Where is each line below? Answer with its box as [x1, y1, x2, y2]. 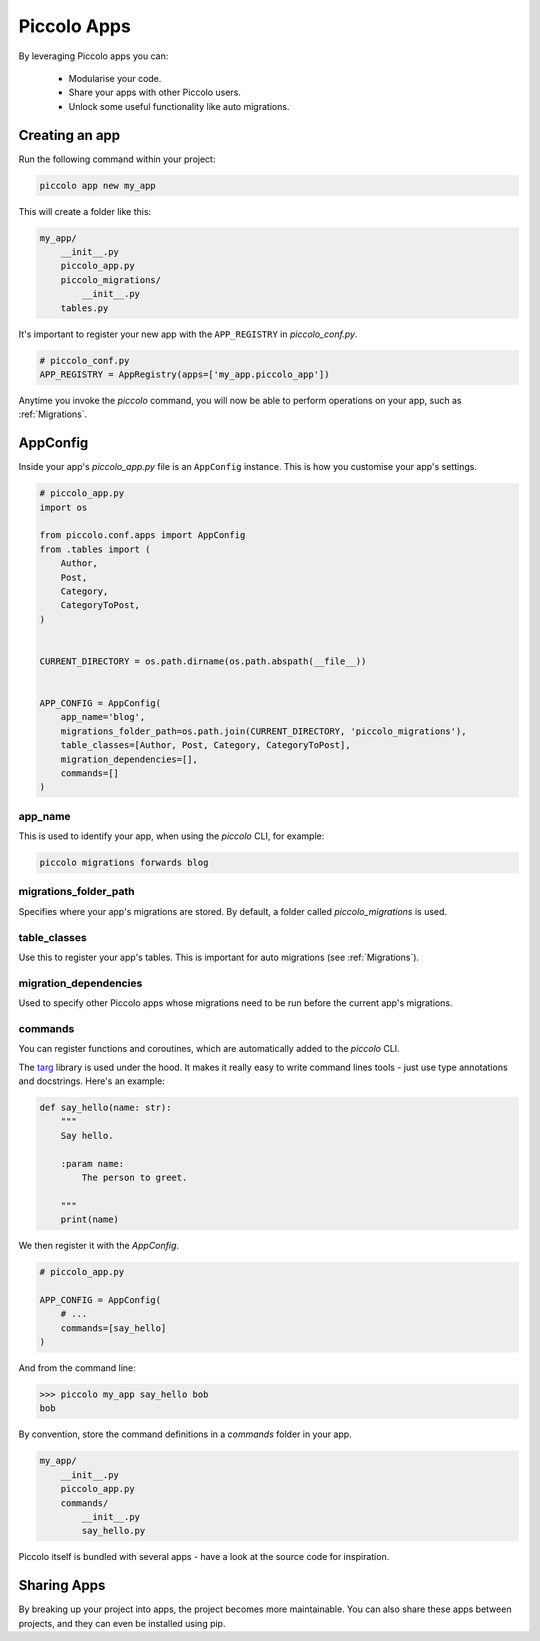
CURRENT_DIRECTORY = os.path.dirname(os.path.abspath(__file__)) [39, 655, 367, 667]
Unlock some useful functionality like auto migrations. [68, 100, 290, 112]
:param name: [60, 1158, 125, 1169]
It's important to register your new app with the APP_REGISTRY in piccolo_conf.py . [18, 328, 358, 340]
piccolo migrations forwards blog [39, 857, 209, 869]
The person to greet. [81, 1171, 188, 1183]
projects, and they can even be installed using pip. [18, 1617, 226, 1629]
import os [39, 501, 88, 513]
